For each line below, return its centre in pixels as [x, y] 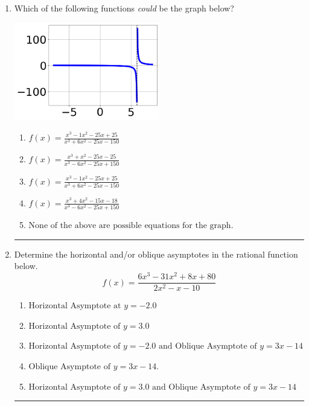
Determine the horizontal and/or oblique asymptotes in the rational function [156, 254]
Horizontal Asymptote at [75, 306]
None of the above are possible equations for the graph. [131, 226]
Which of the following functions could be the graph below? [124, 8]
